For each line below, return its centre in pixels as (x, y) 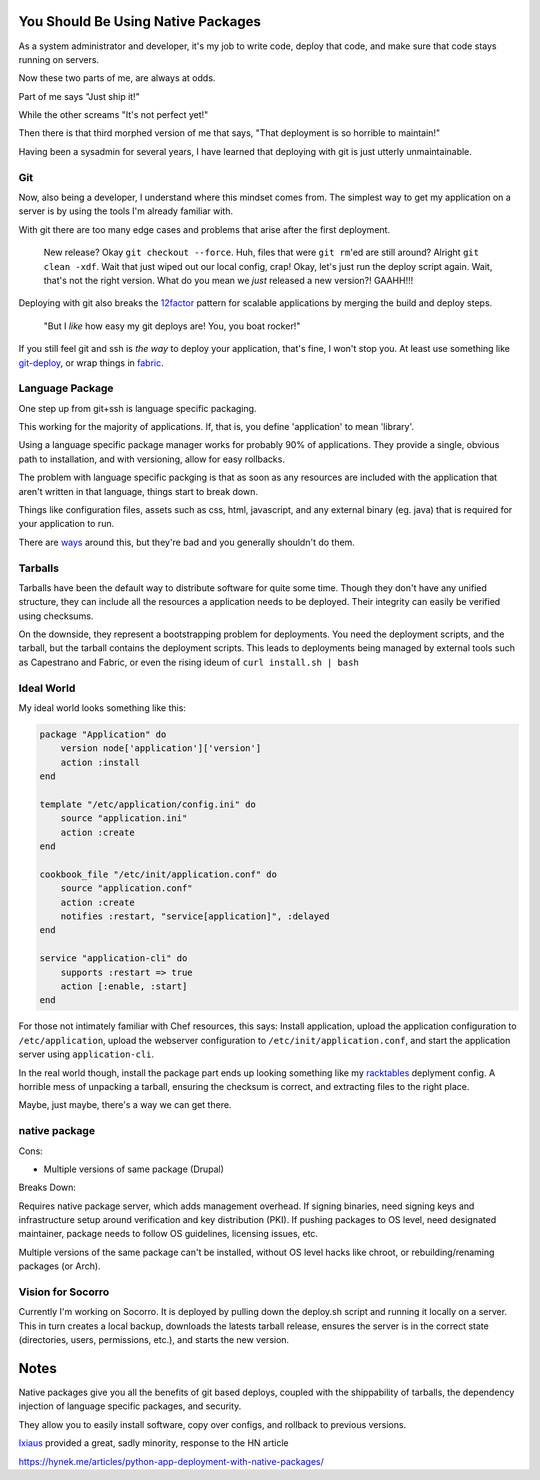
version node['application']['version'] (161, 748)
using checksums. (56, 616)
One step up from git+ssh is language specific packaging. (137, 408)
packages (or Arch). (59, 1266)
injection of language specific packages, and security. (130, 1406)
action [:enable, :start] (124, 986)
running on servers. (59, 59)
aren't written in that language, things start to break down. (138, 491)
